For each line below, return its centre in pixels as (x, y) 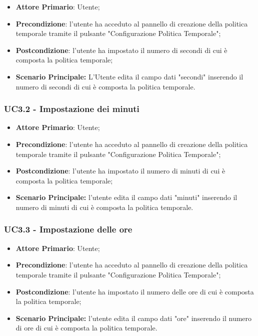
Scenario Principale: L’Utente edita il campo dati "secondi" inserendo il (129, 76)
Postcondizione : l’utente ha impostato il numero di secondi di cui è (121, 50)
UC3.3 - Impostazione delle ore (68, 229)
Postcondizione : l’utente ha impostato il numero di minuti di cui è (120, 171)
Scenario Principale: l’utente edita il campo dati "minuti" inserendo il (126, 197)
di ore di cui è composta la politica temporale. (86, 328)
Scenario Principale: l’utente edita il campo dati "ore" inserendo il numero (134, 318)
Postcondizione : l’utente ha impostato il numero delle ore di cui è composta (135, 291)
